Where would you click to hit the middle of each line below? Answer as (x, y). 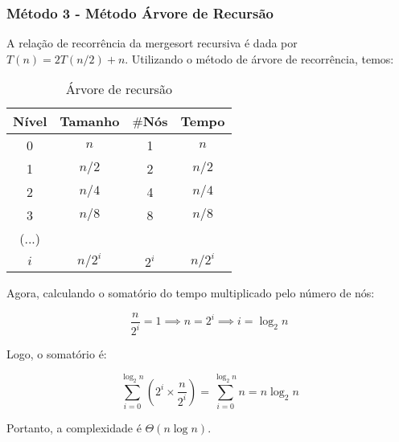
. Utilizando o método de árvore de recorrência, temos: (259, 58)
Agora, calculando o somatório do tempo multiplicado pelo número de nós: (191, 293)
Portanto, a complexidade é (74, 428)
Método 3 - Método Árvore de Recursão (140, 12)
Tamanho (90, 121)
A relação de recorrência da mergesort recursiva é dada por (152, 43)
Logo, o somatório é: (57, 354)
